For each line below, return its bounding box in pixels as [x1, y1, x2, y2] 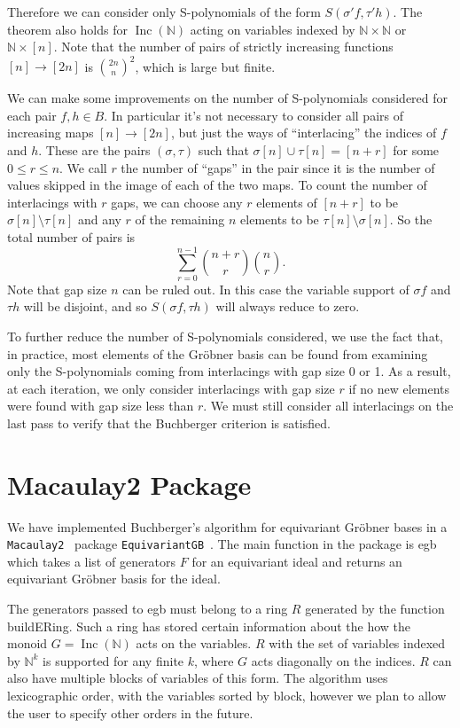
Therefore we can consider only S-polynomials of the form [7, 3, 321, 20]
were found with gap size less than [7, 396, 194, 415]
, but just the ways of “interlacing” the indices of [170, 123, 437, 142]
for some [393, 141, 440, 160]
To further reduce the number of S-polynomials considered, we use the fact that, [7, 326, 443, 345]
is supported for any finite [43, 651, 184, 669]
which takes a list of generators [7, 552, 176, 570]
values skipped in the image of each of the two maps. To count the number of [7, 176, 427, 194]
